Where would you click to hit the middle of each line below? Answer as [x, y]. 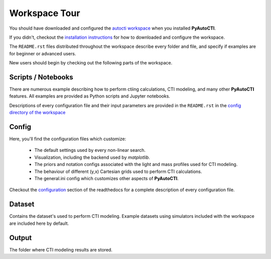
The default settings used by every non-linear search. [90, 150]
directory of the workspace [37, 113]
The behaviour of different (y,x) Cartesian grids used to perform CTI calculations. [118, 171]
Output [21, 238]
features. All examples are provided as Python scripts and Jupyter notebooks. [90, 96]
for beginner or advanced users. [43, 53]
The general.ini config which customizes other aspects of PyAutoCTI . [107, 179]
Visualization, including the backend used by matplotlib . [92, 157]
